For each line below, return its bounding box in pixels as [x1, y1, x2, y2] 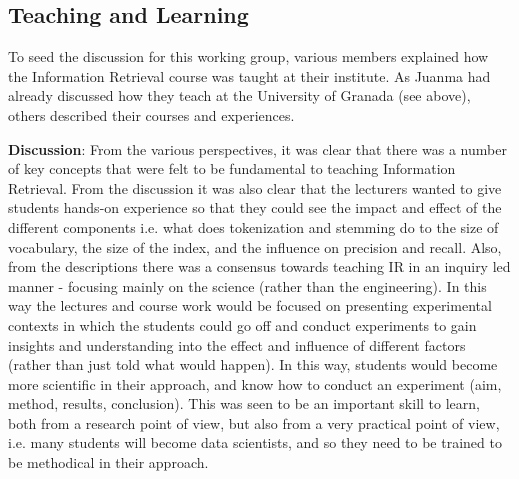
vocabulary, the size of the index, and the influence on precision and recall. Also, [8, 236, 502, 257]
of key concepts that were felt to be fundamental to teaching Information [8, 158, 456, 179]
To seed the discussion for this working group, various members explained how [8, 46, 489, 67]
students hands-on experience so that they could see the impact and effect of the [8, 197, 502, 218]
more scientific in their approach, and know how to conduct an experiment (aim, [8, 373, 502, 394]
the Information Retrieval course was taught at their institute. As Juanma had [8, 65, 491, 86]
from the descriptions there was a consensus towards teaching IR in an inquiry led [8, 256, 511, 277]
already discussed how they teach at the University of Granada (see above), [8, 85, 471, 106]
